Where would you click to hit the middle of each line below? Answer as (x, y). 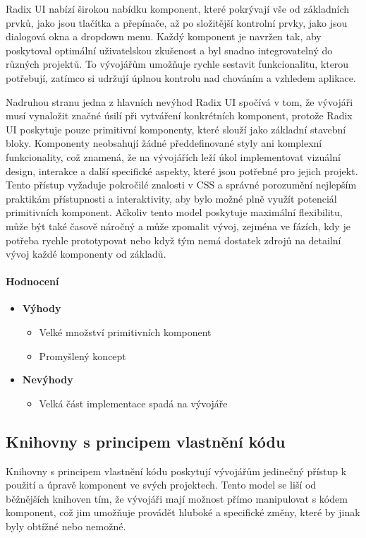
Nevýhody (48, 379)
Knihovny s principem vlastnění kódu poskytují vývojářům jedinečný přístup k (176, 471)
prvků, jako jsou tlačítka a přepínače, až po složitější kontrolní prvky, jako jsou (177, 22)
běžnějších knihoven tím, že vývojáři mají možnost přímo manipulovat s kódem (177, 498)
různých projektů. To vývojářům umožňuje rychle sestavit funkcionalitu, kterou (177, 64)
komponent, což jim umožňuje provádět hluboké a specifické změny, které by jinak (183, 512)
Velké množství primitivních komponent (125, 332)
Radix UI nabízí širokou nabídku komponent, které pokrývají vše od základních (178, 8)
